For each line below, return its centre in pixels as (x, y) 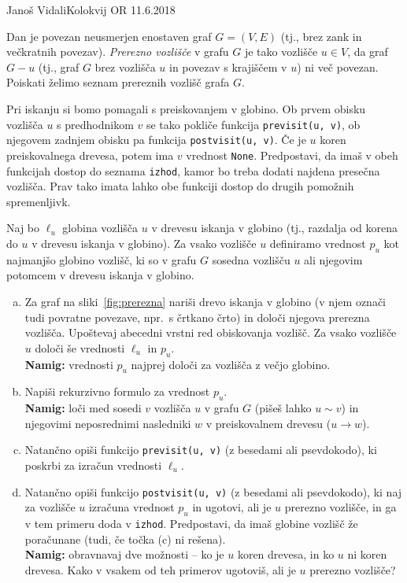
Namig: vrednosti (69, 364)
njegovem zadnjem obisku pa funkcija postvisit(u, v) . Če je (156, 140)
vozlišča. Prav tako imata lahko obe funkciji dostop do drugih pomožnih (180, 186)
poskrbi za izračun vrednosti (93, 465)
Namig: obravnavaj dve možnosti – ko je (124, 554)
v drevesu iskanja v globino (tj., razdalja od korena (275, 228)
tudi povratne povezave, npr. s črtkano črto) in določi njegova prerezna (197, 317)
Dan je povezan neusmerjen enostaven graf (109, 36)
